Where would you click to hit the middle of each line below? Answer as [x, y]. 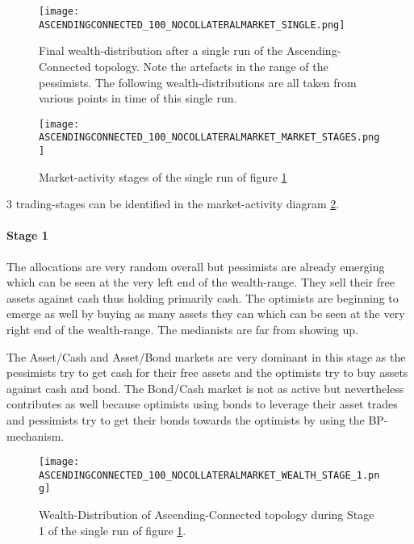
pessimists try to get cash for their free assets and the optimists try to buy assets [207, 372]
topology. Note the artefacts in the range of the [211, 66]
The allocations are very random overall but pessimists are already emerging [196, 266]
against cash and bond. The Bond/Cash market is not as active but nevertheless [205, 388]
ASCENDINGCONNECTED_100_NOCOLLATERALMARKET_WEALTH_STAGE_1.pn [209, 475]
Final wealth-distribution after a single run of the [161, 50]
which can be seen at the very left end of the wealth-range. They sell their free [201, 282]
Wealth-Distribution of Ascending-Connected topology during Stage [207, 515]
